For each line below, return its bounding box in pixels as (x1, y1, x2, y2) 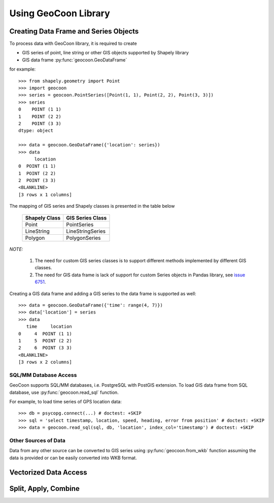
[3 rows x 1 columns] (18, 192, 72, 198)
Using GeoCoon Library (9, 8, 110, 19)
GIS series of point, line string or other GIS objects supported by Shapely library (22, 50, 189, 56)
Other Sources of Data (9, 437, 65, 444)
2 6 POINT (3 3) (18, 345, 72, 351)
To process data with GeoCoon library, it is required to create (9, 41, 137, 47)
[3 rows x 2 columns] (18, 359, 72, 365)
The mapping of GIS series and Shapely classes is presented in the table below (9, 203, 175, 209)
